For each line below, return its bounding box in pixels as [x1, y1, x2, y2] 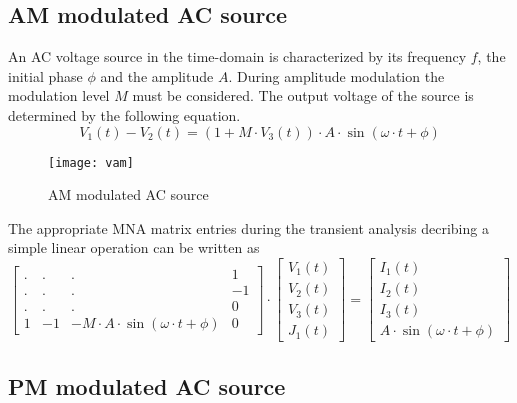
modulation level [8, 85, 110, 106]
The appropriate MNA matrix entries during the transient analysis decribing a [8, 217, 489, 238]
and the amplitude [100, 65, 214, 86]
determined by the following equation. [8, 104, 241, 125]
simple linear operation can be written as [8, 237, 260, 258]
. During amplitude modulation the [228, 65, 445, 86]
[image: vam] [48, 155, 134, 170]
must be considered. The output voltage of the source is [132, 85, 474, 106]
